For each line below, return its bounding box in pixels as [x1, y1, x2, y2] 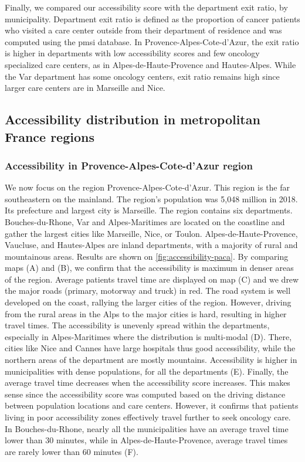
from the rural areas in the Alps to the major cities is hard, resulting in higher [5, 307, 287, 320]
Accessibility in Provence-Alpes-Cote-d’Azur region [5, 158, 253, 172]
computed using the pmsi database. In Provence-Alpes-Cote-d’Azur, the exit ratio [5, 35, 299, 47]
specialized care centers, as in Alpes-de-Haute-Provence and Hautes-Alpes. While [5, 58, 296, 70]
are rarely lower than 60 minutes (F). [5, 445, 138, 457]
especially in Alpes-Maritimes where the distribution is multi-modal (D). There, [5, 330, 292, 342]
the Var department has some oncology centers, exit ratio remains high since [5, 70, 280, 82]
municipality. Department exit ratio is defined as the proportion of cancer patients [5, 12, 300, 25]
